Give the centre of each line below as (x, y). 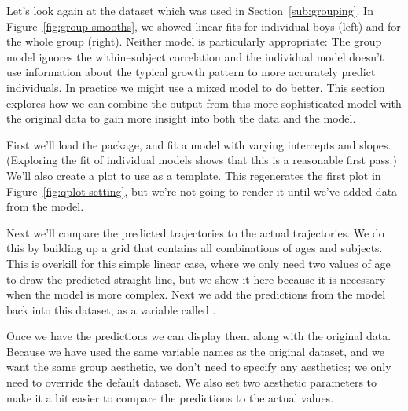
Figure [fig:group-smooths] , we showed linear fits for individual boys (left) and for (204, 26)
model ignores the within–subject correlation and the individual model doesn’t (195, 56)
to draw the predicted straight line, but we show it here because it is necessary (196, 279)
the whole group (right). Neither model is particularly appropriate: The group (194, 41)
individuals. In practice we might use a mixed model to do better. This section (196, 87)
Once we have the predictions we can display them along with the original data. (199, 336)
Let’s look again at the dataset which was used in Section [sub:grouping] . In (190, 10)
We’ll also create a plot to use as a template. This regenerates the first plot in (194, 175)
